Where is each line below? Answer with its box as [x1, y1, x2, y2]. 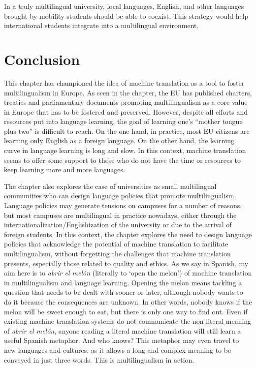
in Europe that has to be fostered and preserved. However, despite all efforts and [4, 106, 248, 117]
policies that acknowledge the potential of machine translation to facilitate [4, 239, 228, 249]
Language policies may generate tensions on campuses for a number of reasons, [4, 200, 242, 211]
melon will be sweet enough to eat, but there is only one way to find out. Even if [4, 306, 248, 316]
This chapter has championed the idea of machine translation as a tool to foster [4, 77, 245, 88]
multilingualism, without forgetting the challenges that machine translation [4, 248, 231, 258]
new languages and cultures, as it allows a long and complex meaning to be [4, 344, 231, 355]
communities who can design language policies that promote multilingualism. [4, 190, 236, 201]
